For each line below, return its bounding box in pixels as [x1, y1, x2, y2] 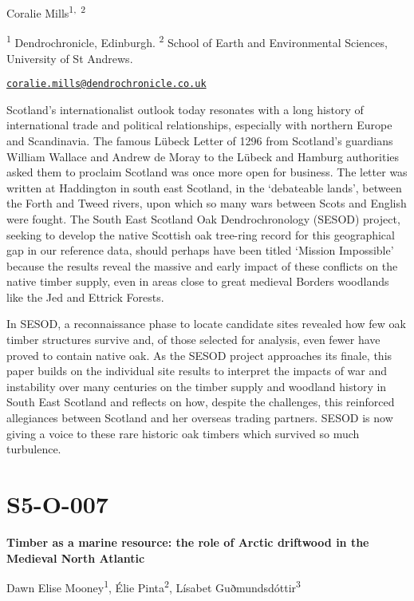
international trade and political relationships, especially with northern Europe [6, 117, 392, 133]
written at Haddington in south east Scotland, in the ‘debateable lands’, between [6, 179, 402, 196]
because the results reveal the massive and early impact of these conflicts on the [6, 257, 398, 274]
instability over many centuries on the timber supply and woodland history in [6, 378, 387, 394]
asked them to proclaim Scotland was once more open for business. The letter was [6, 164, 408, 180]
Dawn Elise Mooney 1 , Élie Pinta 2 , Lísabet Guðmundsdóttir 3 [6, 577, 301, 595]
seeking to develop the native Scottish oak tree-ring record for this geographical [6, 226, 395, 243]
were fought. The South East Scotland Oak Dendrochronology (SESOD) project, [6, 210, 400, 227]
